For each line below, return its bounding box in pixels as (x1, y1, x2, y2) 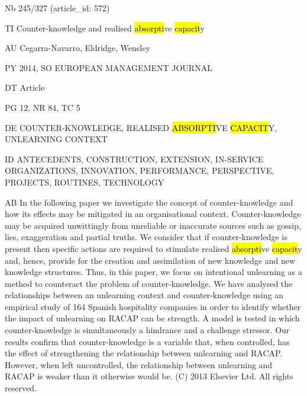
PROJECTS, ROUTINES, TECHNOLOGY (5, 175, 164, 188)
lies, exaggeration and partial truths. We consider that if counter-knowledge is (5, 231, 287, 243)
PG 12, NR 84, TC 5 (5, 101, 80, 113)
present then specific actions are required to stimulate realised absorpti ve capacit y (5, 242, 302, 254)
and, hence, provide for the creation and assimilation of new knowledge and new (5, 254, 296, 266)
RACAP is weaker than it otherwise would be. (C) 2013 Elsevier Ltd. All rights (5, 370, 293, 382)
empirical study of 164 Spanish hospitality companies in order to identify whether (5, 300, 301, 312)
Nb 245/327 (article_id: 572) (5, 2, 110, 14)
